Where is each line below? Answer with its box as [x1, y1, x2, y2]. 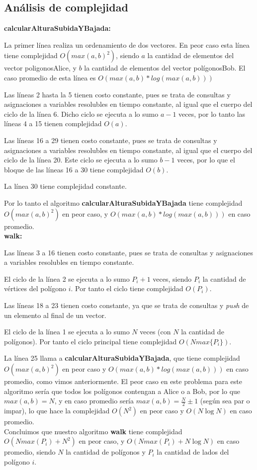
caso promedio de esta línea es [4, 72, 96, 82]
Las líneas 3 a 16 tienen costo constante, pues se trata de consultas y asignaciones [4, 247, 254, 257]
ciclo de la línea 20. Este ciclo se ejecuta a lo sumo [4, 155, 158, 165]
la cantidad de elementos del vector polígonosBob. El [84, 63, 246, 73]
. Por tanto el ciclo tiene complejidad [71, 283, 183, 294]
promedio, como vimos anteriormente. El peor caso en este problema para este [4, 376, 243, 387]
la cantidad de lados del [157, 447, 229, 457]
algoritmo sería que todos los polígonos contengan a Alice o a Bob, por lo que [4, 386, 241, 396]
